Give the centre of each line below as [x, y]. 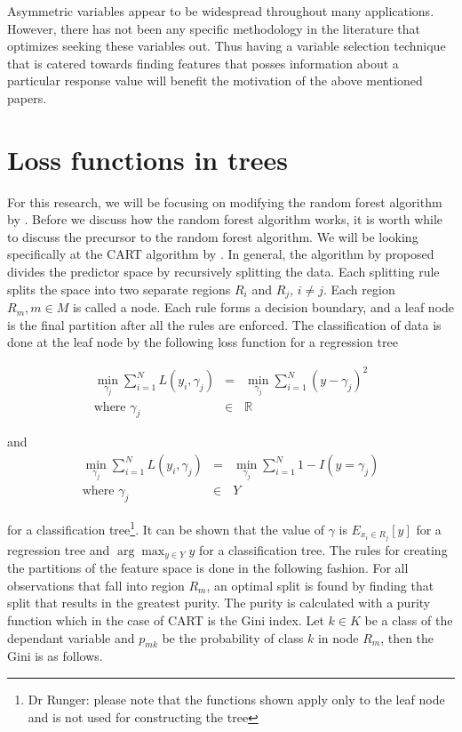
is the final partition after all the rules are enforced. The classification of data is [224, 324]
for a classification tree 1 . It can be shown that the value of [166, 528]
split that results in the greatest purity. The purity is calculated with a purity [219, 603]
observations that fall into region [96, 585]
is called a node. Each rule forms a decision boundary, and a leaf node [263, 307]
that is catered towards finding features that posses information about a [203, 63]
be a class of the [409, 620]
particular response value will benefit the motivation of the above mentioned [215, 80]
